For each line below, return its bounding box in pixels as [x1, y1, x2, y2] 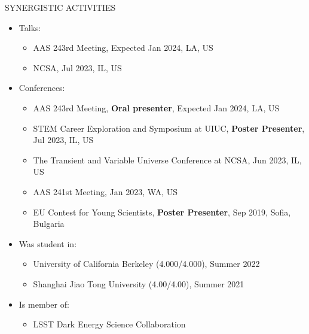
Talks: [19, 21, 41, 34]
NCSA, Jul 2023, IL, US [33, 61, 122, 74]
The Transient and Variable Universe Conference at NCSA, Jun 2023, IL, [33, 153, 302, 166]
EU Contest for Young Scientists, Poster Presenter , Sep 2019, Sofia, [33, 205, 291, 218]
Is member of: [19, 297, 69, 310]
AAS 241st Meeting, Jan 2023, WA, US [33, 185, 178, 198]
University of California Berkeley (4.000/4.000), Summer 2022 [33, 257, 260, 270]
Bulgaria [33, 217, 65, 230]
